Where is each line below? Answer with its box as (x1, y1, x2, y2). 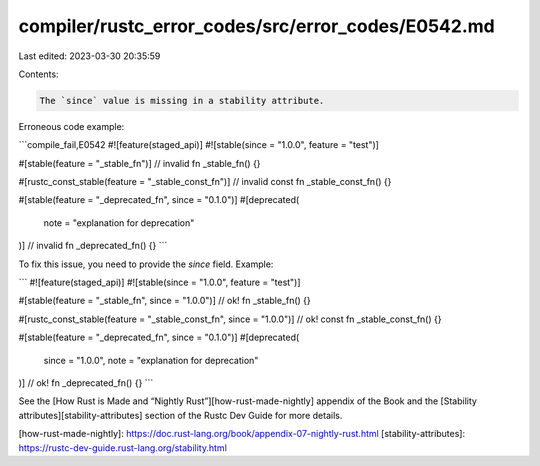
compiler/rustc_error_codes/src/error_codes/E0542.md (18, 15, 495, 37)
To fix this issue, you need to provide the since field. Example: (18, 258, 274, 270)
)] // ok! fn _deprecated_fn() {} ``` (18, 376, 154, 389)
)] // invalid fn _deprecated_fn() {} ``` (18, 240, 168, 252)
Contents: (18, 68, 59, 80)
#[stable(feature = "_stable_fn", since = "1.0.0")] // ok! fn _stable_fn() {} (18, 295, 312, 307)
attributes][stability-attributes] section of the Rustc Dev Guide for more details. (18, 409, 343, 421)
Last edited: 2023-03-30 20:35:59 (18, 50, 161, 62)
